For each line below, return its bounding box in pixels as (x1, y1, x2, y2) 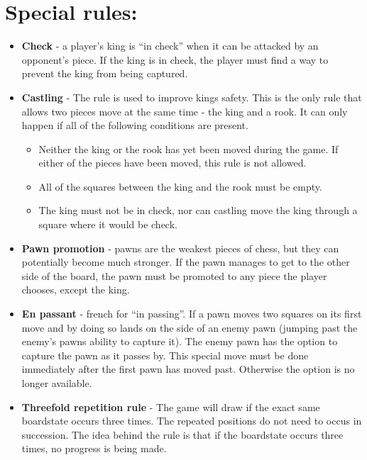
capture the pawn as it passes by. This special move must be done (21, 347, 309, 362)
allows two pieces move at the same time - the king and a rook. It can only (21, 103, 348, 118)
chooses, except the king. (21, 282, 130, 297)
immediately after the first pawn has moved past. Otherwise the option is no (21, 361, 355, 376)
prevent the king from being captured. (21, 66, 188, 81)
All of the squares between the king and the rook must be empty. (38, 179, 322, 193)
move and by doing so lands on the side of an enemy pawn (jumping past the (21, 320, 358, 335)
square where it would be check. (38, 217, 177, 232)
